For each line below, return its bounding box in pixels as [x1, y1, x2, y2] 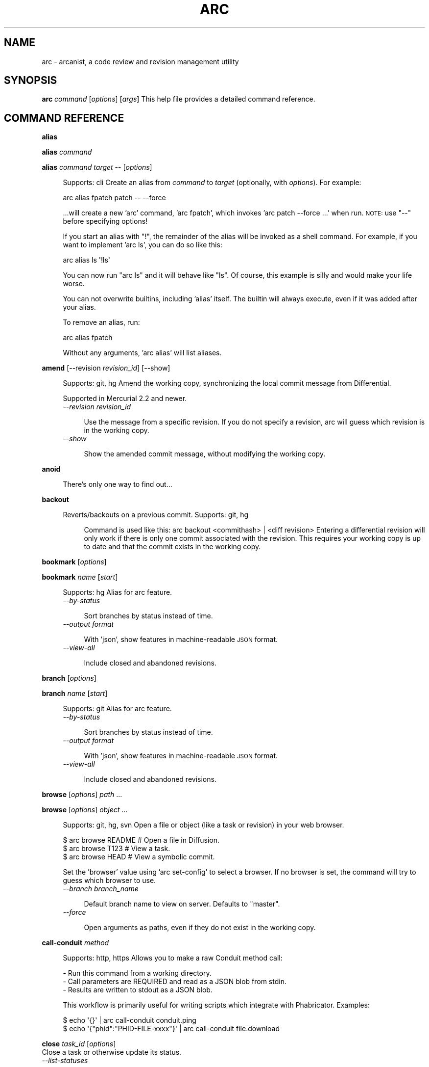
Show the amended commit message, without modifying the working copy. [84, 450, 326, 458]
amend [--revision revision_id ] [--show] [42, 364, 170, 373]
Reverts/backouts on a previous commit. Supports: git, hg [63, 510, 249, 519]
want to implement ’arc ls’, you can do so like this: [63, 240, 222, 249]
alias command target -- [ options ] [42, 163, 152, 172]
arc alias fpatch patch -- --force [63, 193, 166, 202]
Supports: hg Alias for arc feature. [63, 588, 172, 597]
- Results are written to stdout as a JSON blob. [63, 986, 213, 994]
